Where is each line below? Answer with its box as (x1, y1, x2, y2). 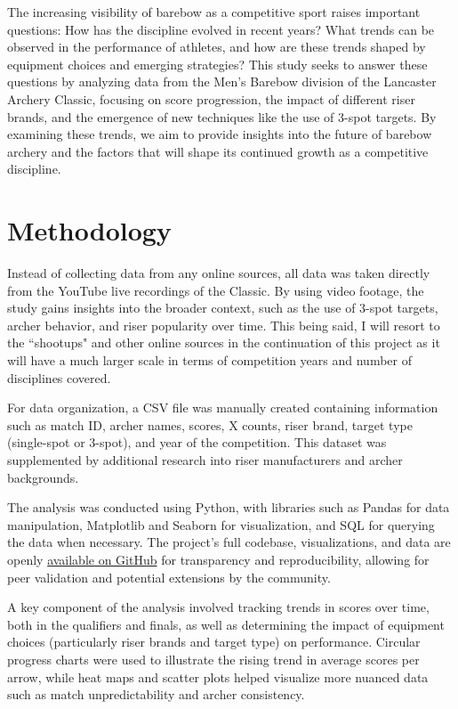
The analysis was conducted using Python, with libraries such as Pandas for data (7, 498, 450, 517)
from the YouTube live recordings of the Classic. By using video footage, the (7, 281, 424, 299)
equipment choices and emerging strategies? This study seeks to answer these (7, 54, 428, 73)
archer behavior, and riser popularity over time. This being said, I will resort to (7, 315, 440, 334)
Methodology (7, 212, 172, 249)
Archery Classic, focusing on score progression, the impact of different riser (7, 89, 415, 108)
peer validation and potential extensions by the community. (7, 567, 331, 586)
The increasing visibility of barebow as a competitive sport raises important (7, 3, 421, 20)
